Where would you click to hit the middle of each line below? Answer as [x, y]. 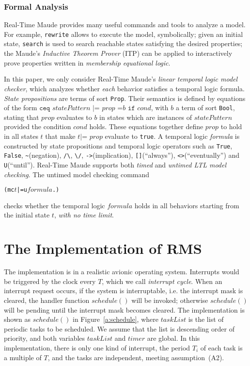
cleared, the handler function [47, 300]
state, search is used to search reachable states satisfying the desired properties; [123, 43]
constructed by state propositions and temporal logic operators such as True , [118, 145]
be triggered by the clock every [50, 281]
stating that [22, 117]
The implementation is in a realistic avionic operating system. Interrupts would [122, 272]
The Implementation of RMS [103, 248]
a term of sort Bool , [205, 108]
